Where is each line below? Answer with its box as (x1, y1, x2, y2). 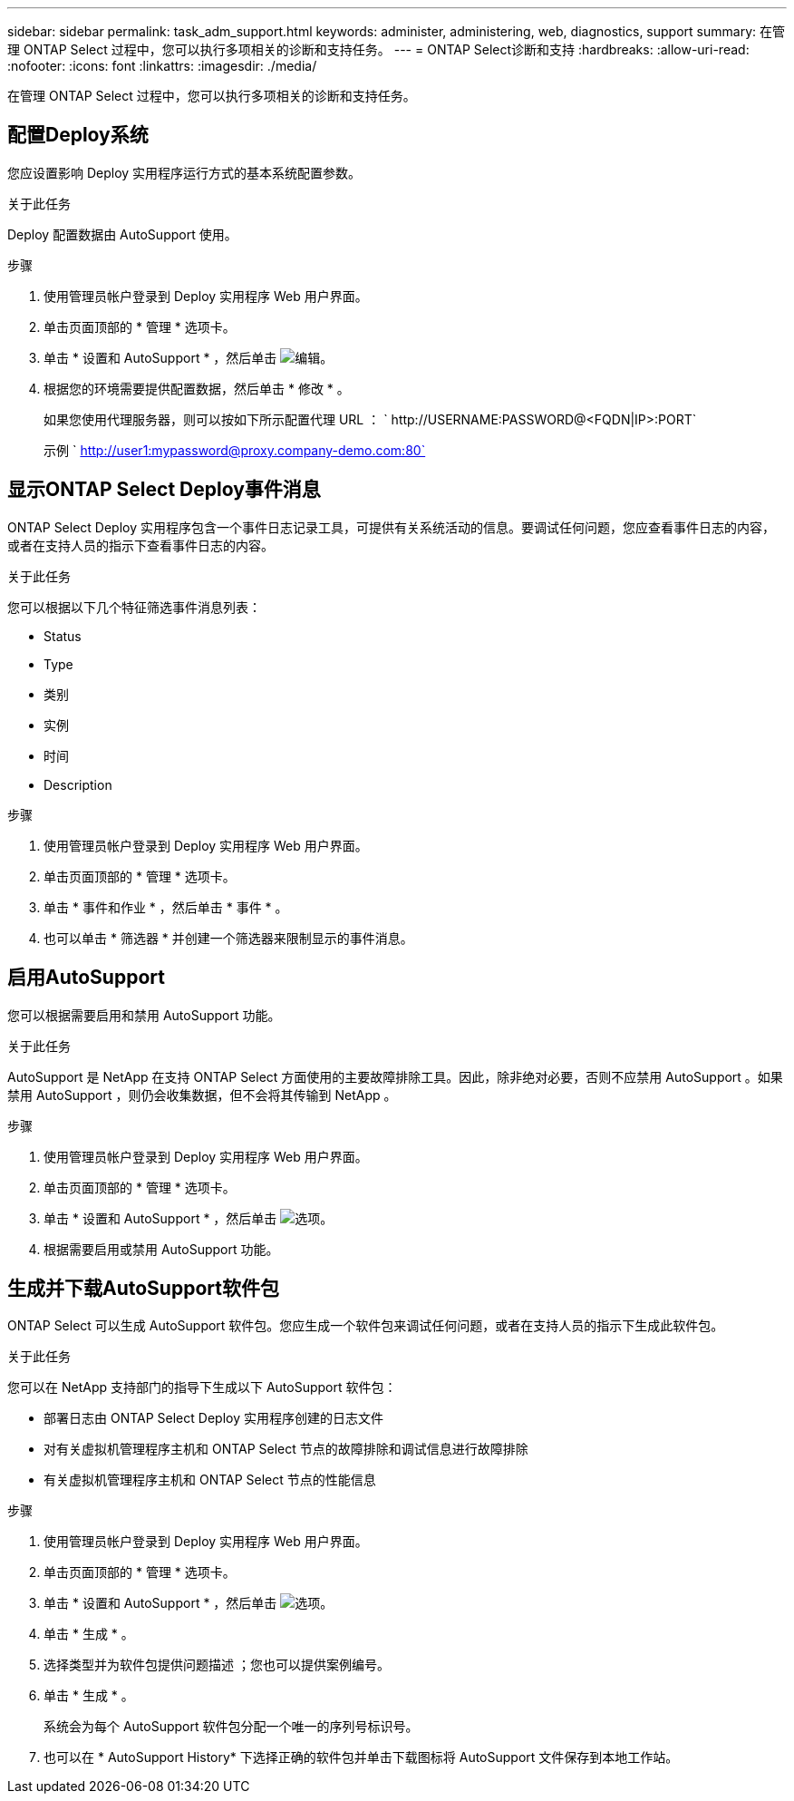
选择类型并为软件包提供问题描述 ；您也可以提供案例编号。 (44, 1657, 390, 1673)
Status (44, 628, 82, 644)
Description (44, 776, 112, 793)
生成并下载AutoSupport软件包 (7, 1276, 279, 1300)
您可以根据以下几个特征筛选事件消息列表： (7, 599, 261, 615)
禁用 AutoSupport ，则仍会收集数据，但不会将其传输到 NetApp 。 (7, 1086, 397, 1103)
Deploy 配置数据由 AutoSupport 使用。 (7, 226, 237, 242)
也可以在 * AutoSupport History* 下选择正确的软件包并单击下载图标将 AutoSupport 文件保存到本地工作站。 (44, 1749, 679, 1766)
